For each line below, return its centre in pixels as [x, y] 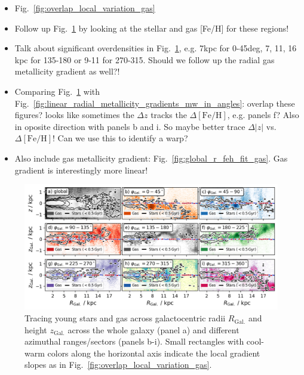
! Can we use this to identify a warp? [120, 138]
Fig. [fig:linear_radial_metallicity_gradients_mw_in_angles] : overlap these [155, 103]
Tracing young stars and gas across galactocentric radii [125, 318]
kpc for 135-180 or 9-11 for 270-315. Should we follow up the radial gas [145, 59]
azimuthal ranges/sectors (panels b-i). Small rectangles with [134, 341]
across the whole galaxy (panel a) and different [153, 329]
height [36, 329]
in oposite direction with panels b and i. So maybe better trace [130, 126]
